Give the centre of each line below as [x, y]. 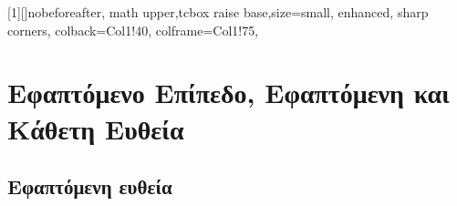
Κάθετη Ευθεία [96, 128]
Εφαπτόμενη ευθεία [90, 186]
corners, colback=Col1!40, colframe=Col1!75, [133, 30]
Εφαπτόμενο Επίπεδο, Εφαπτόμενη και [228, 93]
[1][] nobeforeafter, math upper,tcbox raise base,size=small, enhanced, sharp [218, 12]
